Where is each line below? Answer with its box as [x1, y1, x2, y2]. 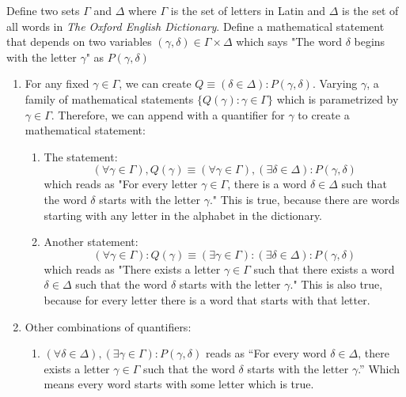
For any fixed [25, 75, 89, 92]
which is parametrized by [276, 90, 399, 107]
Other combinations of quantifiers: [25, 318, 192, 335]
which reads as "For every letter [44, 176, 198, 192]
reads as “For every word [205, 345, 327, 361]
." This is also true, [290, 276, 383, 293]
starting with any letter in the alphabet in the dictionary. [44, 206, 323, 223]
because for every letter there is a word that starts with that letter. [44, 291, 370, 308]
